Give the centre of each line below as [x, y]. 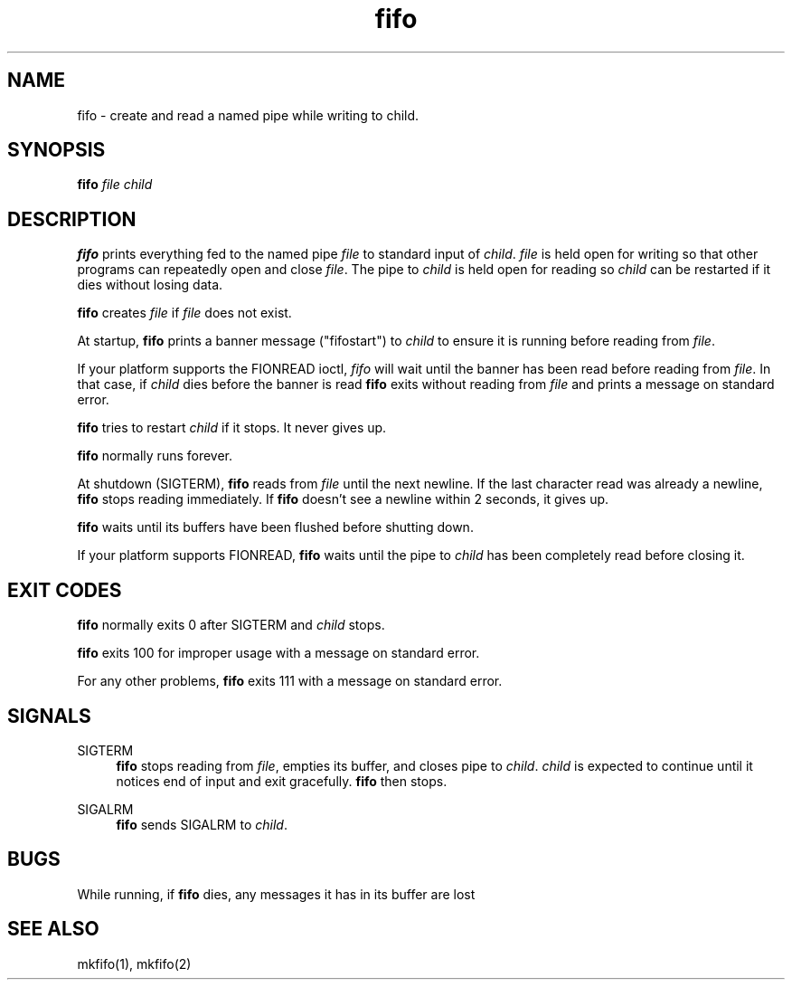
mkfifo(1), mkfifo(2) [134, 963]
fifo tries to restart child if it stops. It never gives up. [232, 428]
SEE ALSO [53, 929]
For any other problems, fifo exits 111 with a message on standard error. [290, 681]
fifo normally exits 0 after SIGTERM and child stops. [231, 625]
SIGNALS [49, 716]
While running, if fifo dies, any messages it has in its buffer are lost [276, 894]
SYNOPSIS [57, 150]
